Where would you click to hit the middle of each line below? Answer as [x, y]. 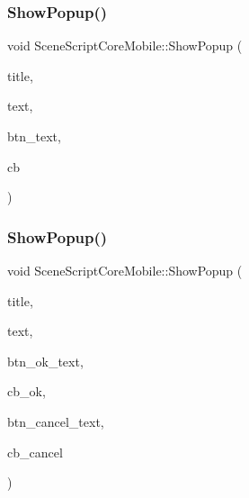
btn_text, [34, 136]
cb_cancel [35, 452]
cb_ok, [27, 391]
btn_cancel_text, [56, 421]
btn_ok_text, [45, 361]
